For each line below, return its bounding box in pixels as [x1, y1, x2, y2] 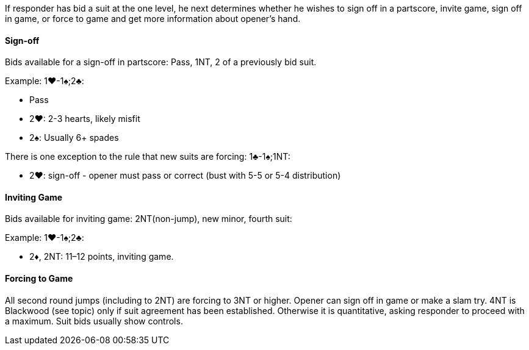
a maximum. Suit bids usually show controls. [5, 315, 183, 326]
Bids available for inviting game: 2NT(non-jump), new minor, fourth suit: [5, 213, 292, 224]
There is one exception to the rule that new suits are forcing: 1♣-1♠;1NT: [5, 151, 290, 162]
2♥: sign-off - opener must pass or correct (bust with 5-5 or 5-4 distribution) [29, 170, 341, 181]
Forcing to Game [5, 273, 73, 284]
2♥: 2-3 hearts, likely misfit [29, 113, 140, 124]
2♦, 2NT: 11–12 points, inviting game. [29, 251, 174, 262]
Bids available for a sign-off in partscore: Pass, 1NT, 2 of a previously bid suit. [5, 57, 317, 68]
